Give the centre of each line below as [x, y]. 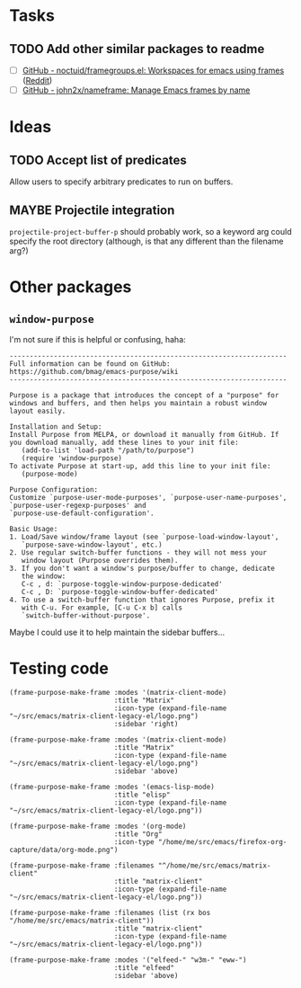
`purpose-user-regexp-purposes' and [78, 505]
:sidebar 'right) [146, 724]
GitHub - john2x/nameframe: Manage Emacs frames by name [136, 90]
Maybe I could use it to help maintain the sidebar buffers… [117, 632]
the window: [44, 576]
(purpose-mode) [49, 474]
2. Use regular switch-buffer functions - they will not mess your [138, 552]
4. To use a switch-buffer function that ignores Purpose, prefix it [142, 600]
